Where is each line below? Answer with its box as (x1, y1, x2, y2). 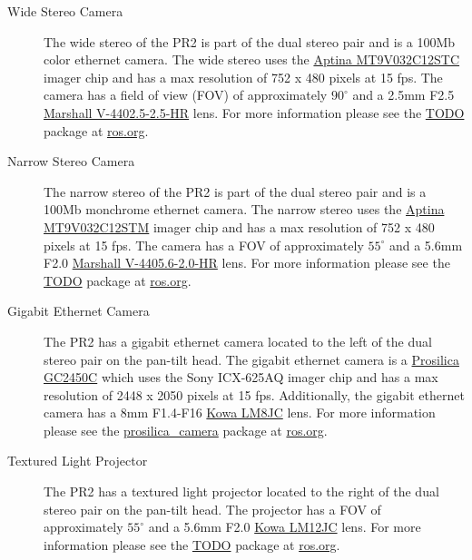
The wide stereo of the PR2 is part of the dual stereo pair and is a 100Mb (44, 32, 456, 51)
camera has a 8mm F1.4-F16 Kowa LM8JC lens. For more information (44, 403, 436, 422)
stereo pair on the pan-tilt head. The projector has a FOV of (44, 499, 381, 518)
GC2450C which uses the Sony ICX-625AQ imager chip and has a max (44, 368, 438, 387)
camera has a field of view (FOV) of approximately (44, 85, 328, 104)
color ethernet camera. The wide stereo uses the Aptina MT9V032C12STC (44, 50, 460, 69)
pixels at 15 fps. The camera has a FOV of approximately (44, 235, 364, 254)
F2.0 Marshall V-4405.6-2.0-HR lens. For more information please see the (44, 253, 450, 272)
